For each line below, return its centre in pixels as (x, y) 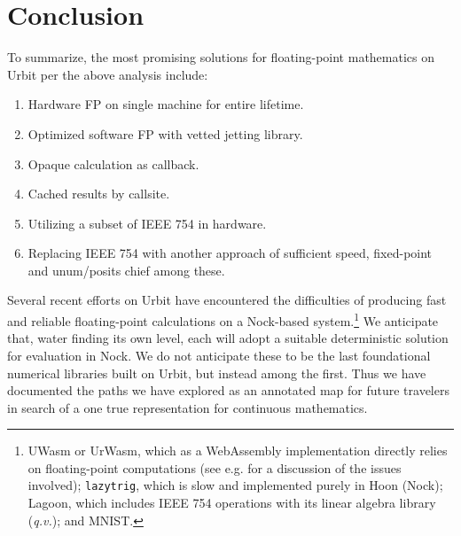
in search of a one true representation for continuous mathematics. (188, 407)
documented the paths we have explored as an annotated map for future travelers (228, 390)
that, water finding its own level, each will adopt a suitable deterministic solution (228, 338)
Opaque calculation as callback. (113, 163)
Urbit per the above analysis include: (108, 74)
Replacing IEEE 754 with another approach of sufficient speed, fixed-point (230, 253)
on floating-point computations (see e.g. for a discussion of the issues (215, 467)
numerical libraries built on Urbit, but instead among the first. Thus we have (217, 373)
